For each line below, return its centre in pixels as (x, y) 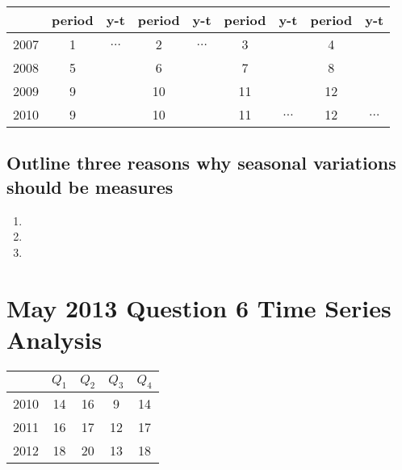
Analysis (54, 339)
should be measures (90, 186)
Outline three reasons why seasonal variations (201, 163)
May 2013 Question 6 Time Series (199, 307)
